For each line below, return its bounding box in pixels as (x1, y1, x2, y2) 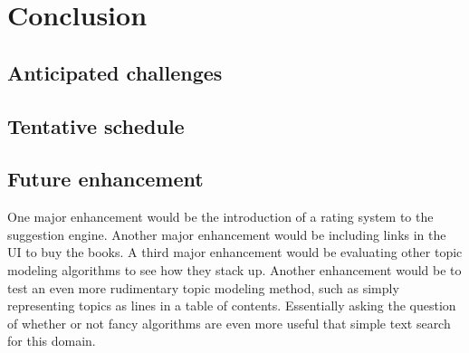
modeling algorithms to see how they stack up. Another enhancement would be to (7, 260, 462, 279)
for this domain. (7, 331, 96, 350)
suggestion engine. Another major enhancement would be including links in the (7, 224, 446, 243)
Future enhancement (7, 165, 204, 193)
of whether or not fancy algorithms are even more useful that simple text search (7, 313, 451, 332)
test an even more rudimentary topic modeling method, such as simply (7, 278, 399, 297)
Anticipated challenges (7, 58, 223, 86)
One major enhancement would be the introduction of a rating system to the (7, 207, 434, 226)
